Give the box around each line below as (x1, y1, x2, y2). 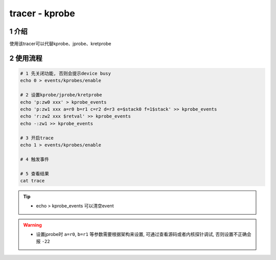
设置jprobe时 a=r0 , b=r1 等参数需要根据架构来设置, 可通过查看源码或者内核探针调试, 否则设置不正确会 (36, 231, 251, 238)
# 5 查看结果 (20, 171, 50, 176)
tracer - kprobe (9, 8, 75, 19)
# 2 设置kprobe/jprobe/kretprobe (20, 92, 102, 98)
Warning (23, 222, 42, 228)
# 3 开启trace (20, 135, 54, 140)
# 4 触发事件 (20, 156, 50, 162)
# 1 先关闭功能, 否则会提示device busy (20, 70, 111, 77)
